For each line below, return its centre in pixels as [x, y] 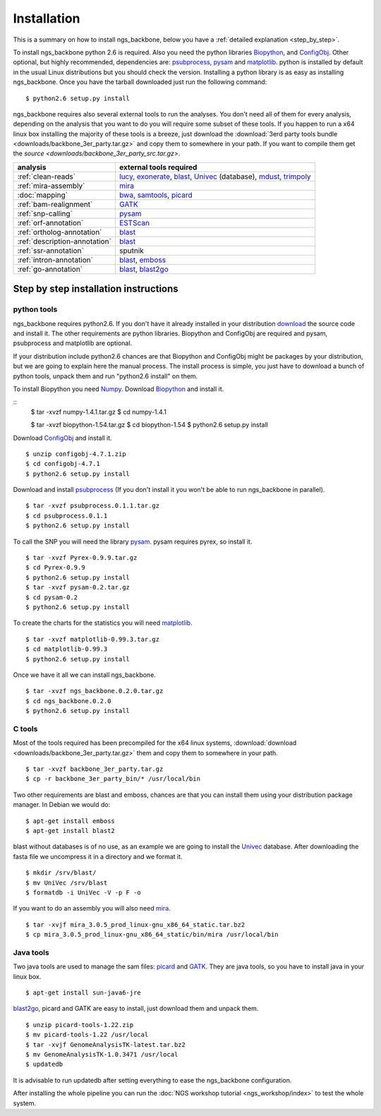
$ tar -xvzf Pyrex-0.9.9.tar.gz [81, 558]
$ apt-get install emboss [71, 821]
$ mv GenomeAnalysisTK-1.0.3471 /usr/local [102, 1054]
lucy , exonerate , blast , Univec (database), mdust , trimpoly [215, 176]
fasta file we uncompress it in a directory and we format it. [98, 856]
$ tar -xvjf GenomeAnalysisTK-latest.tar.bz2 [106, 1044]
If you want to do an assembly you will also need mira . [92, 908]
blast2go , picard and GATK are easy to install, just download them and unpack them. [136, 1009]
